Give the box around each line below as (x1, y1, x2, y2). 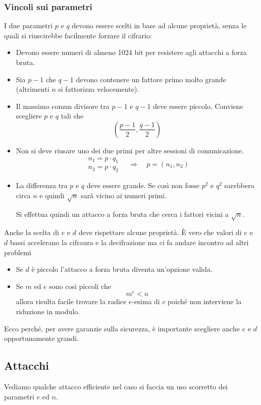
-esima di (132, 296, 160, 307)
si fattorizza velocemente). (58, 84, 139, 94)
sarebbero (224, 180, 254, 191)
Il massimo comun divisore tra (16, 100, 110, 111)
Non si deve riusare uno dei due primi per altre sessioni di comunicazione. (16, 145, 244, 155)
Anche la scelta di (4, 227, 59, 238)
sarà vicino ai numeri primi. (81, 190, 167, 200)
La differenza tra (16, 180, 68, 191)
